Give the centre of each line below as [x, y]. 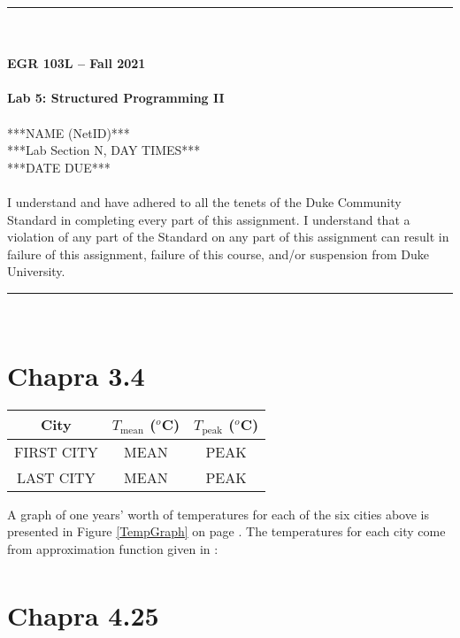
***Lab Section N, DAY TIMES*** [104, 150]
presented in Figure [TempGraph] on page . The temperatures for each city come [226, 531]
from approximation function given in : [113, 548]
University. [36, 271]
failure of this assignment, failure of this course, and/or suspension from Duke [218, 254]
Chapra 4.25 [83, 615]
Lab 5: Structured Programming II [116, 98]
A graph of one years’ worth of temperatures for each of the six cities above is [218, 514]
